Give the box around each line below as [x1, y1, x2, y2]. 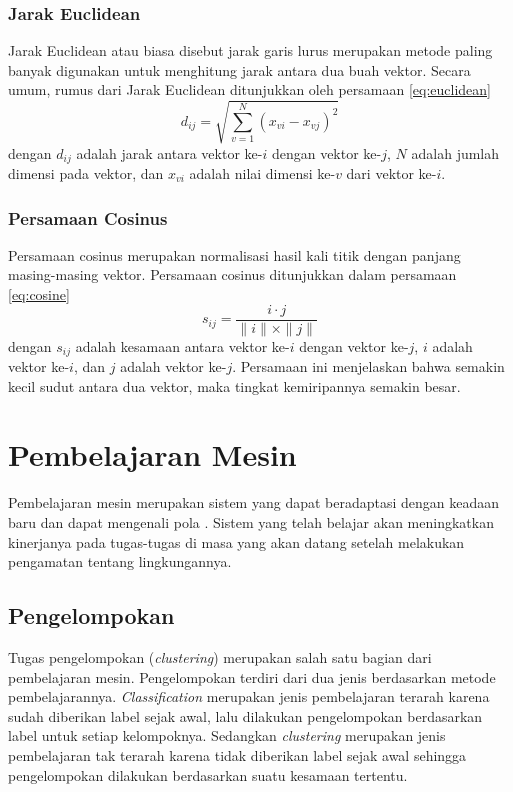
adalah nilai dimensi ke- [189, 163, 336, 183]
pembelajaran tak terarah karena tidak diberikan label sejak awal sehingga [8, 744, 467, 765]
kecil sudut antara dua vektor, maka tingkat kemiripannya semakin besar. [8, 375, 461, 396]
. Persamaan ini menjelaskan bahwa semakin [232, 356, 505, 377]
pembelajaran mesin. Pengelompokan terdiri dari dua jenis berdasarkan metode [8, 666, 496, 687]
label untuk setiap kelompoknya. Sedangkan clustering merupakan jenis [8, 725, 446, 746]
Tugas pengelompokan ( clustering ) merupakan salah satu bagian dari [8, 647, 432, 667]
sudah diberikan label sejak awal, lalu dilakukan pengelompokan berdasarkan [8, 705, 483, 726]
